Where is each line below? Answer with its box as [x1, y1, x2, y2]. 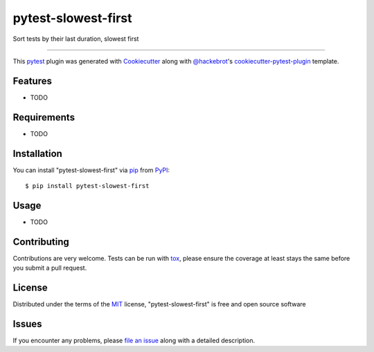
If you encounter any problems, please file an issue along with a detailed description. [12, 336, 256, 345]
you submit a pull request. [12, 263, 87, 272]
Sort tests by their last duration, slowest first [12, 35, 139, 43]
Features [12, 75, 52, 86]
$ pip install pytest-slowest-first [25, 182, 150, 190]
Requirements [12, 111, 75, 123]
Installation [12, 147, 62, 159]
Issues [12, 318, 42, 330]
